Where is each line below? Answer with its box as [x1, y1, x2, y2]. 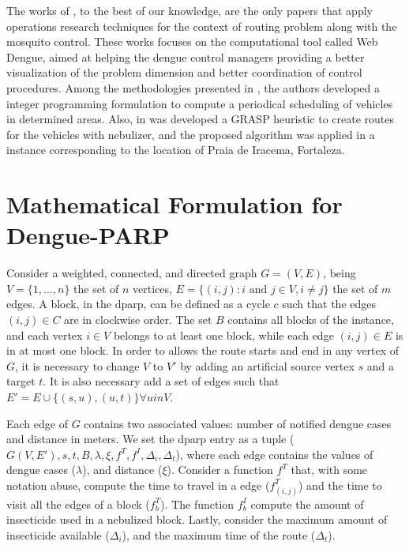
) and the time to [298, 476, 382, 493]
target [6, 373, 36, 389]
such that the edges [282, 295, 376, 312]
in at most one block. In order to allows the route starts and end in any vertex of [6, 342, 400, 359]
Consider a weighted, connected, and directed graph [6, 265, 257, 281]
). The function [160, 495, 235, 512]
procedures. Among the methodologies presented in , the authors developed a [6, 79, 380, 96]
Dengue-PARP [6, 219, 170, 251]
